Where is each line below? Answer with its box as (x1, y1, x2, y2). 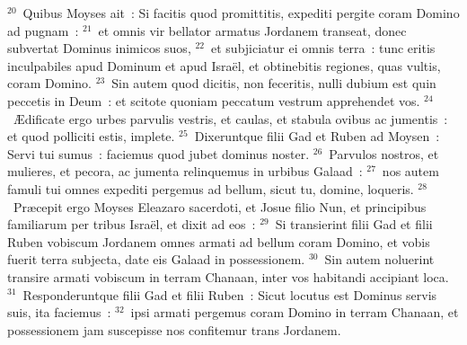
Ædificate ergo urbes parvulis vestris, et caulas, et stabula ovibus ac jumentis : (13, 109, 448, 128)
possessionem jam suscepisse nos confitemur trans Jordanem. (7, 320, 341, 339)
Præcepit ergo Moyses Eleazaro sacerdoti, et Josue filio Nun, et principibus (13, 197, 427, 216)
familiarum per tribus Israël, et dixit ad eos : (7, 215, 256, 234)
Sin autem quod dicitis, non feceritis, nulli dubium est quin (111, 74, 436, 93)
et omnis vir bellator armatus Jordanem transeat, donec (98, 21, 407, 40)
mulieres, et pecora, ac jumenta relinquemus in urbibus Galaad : (7, 162, 363, 181)
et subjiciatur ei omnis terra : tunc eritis (211, 39, 436, 57)
